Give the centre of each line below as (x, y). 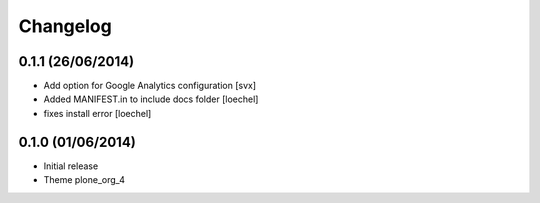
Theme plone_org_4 (84, 180)
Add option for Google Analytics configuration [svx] (150, 86)
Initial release (71, 166)
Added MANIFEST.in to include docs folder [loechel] (151, 99)
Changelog (65, 26)
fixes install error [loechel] (97, 113)
